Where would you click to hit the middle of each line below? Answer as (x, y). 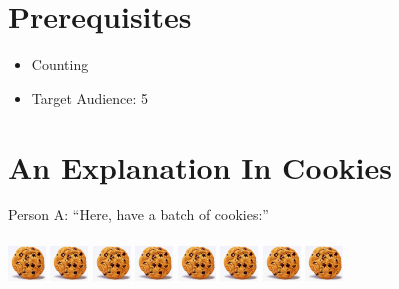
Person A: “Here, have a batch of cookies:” (138, 214)
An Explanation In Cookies (200, 166)
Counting (60, 64)
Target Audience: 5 (90, 97)
